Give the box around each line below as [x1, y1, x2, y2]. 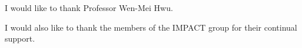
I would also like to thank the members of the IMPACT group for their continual [5, 21, 297, 33]
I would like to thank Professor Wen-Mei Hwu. [5, 2, 173, 13]
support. [5, 32, 35, 45]
